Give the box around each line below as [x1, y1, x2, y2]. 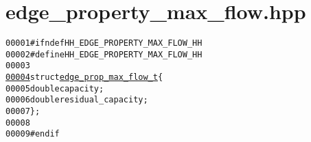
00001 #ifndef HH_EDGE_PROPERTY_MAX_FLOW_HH [5, 38, 203, 48]
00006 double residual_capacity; [5, 95, 148, 105]
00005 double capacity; [5, 83, 104, 94]
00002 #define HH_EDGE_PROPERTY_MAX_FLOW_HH [5, 49, 203, 59]
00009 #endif [5, 129, 60, 139]
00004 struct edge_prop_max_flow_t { [5, 72, 163, 83]
